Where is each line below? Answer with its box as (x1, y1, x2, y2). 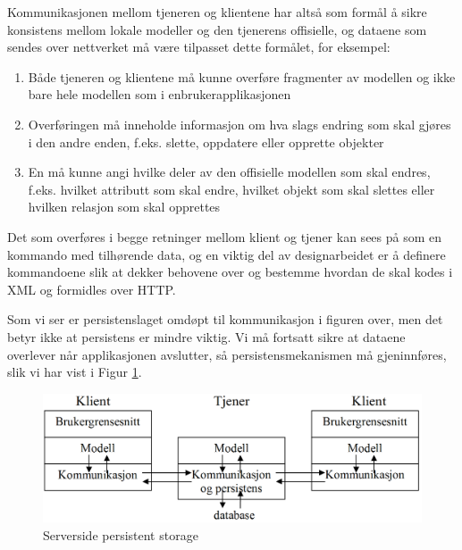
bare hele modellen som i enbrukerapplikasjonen (28, 85, 291, 104)
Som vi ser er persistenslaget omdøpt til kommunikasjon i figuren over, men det (7, 310, 443, 329)
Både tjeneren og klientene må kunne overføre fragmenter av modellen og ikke (28, 67, 456, 86)
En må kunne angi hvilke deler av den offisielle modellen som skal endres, (28, 162, 431, 181)
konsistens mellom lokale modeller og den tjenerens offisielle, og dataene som (7, 20, 427, 38)
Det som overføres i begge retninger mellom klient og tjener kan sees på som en (7, 227, 442, 246)
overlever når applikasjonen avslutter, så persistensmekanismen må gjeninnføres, (7, 345, 447, 363)
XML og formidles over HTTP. (7, 279, 176, 298)
